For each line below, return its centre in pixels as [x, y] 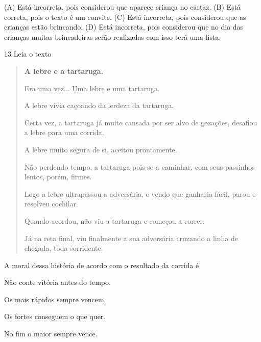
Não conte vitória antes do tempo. [57, 282]
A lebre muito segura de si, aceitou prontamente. [101, 149]
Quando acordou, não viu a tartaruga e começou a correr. [114, 220]
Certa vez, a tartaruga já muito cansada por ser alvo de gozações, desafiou [141, 122]
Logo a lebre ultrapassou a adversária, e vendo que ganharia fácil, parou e [140, 193]
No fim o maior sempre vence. [51, 334]
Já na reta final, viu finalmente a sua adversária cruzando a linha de [131, 238]
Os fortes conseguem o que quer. [55, 316]
